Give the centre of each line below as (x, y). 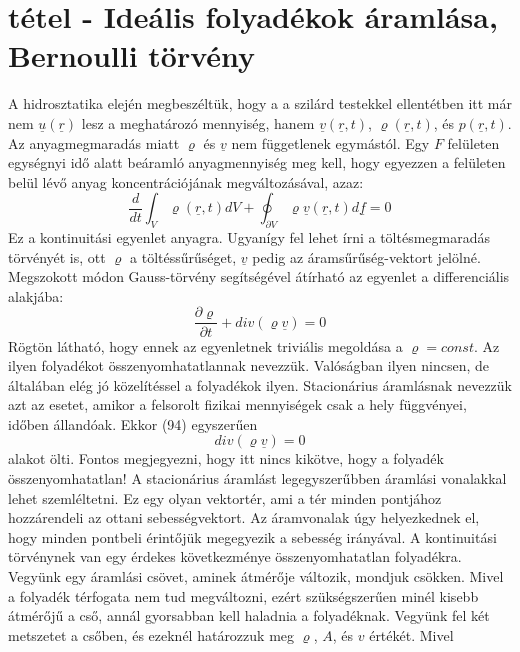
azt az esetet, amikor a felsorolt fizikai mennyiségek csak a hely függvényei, (237, 404)
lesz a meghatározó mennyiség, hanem (198, 122)
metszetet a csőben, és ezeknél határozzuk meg (151, 634)
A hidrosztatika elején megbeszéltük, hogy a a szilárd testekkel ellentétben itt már (260, 103)
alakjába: (36, 295)
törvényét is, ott (57, 256)
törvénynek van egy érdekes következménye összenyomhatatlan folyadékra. (235, 556)
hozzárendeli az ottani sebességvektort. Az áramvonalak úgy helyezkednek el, (244, 517)
